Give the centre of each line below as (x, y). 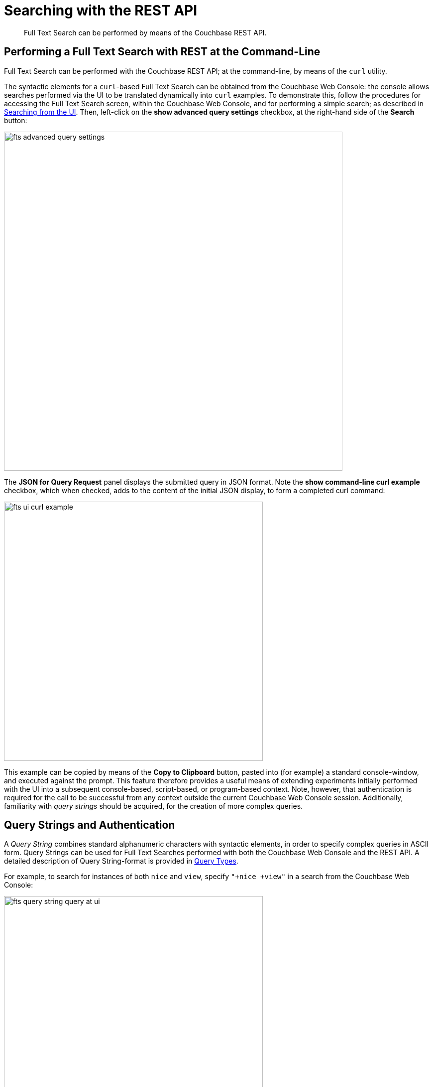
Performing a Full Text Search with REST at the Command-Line (162, 52)
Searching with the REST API (101, 10)
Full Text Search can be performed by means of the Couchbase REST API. (145, 32)
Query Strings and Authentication (90, 825)
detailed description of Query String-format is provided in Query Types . (121, 861)
